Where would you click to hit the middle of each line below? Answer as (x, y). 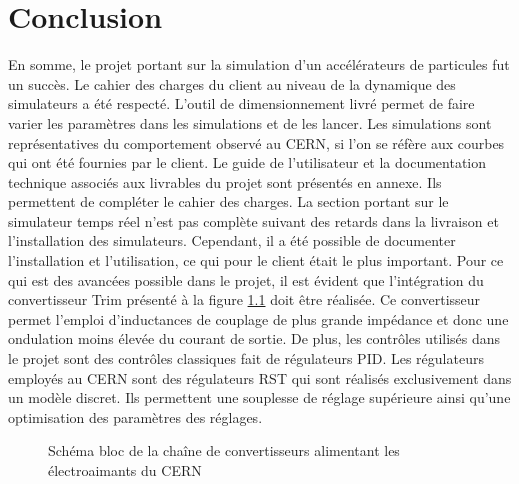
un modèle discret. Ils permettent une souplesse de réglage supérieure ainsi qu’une (259, 397)
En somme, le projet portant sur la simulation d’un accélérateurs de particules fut (259, 64)
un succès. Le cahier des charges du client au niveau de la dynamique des (232, 83)
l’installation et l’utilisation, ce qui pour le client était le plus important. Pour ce (256, 260)
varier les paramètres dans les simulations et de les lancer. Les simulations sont (250, 122)
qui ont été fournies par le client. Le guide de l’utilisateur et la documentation (247, 162)
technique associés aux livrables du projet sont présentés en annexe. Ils (225, 181)
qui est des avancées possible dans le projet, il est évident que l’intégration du (246, 279)
